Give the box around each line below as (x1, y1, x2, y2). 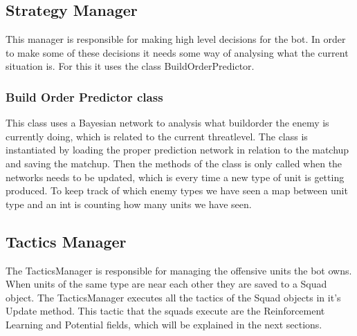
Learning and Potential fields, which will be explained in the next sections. (6, 317, 322, 331)
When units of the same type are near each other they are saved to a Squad (6, 277, 327, 291)
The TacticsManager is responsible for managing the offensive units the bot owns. (6, 263, 352, 277)
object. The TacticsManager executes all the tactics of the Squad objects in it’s (6, 290, 341, 304)
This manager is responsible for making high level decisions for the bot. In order (6, 32, 346, 46)
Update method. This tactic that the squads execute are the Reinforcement (6, 304, 325, 318)
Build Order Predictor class (6, 88, 163, 105)
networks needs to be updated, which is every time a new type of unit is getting (6, 169, 345, 184)
